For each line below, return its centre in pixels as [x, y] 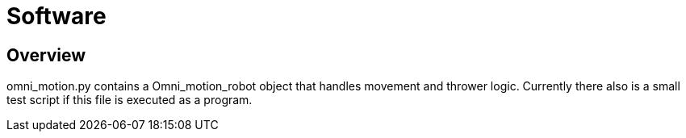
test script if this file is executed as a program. [130, 100]
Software [56, 16]
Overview [46, 55]
